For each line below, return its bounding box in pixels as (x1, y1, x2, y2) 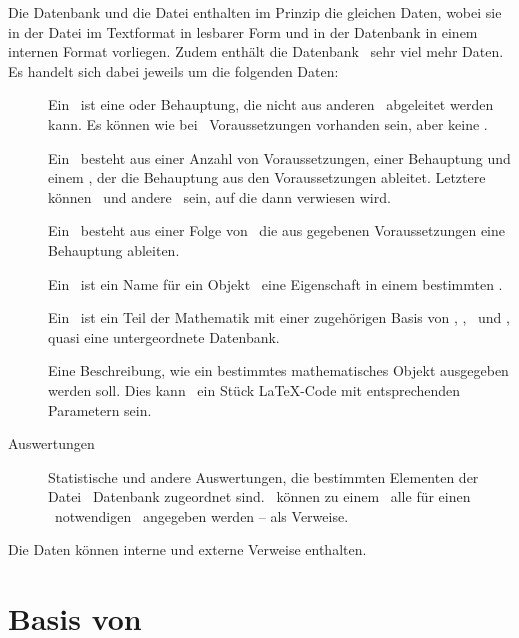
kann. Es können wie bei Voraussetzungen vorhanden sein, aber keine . (48, 113, 488, 134)
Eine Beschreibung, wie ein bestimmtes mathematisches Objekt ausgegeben (48, 360, 509, 381)
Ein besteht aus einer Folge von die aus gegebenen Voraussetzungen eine (48, 220, 505, 241)
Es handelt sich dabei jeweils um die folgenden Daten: (8, 60, 339, 81)
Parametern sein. (48, 399, 152, 420)
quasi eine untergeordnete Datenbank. (48, 326, 280, 347)
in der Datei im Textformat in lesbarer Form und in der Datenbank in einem (8, 21, 478, 42)
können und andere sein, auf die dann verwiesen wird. (48, 186, 391, 207)
